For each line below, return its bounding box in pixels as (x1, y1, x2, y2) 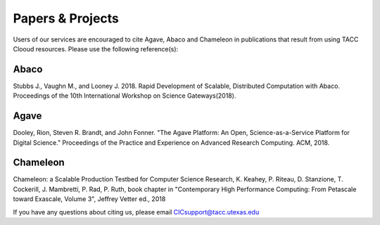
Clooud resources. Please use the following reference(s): (13, 44, 179, 53)
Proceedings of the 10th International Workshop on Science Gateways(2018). (13, 91, 236, 100)
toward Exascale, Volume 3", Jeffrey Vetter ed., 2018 (13, 195, 166, 203)
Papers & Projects (13, 11, 120, 26)
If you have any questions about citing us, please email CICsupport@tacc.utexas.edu (13, 207, 260, 216)
